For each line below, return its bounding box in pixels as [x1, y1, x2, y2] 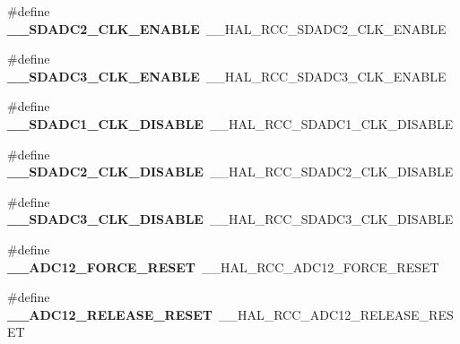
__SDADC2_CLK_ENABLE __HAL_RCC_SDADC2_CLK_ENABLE [7, 19, 447, 38]
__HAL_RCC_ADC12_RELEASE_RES [218, 305, 454, 323]
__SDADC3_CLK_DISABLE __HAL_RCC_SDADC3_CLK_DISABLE [7, 210, 454, 228]
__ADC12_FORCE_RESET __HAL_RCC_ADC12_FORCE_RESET [7, 257, 439, 276]
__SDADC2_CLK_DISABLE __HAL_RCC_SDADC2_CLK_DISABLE [7, 162, 454, 181]
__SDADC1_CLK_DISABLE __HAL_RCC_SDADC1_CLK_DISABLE [7, 114, 454, 133]
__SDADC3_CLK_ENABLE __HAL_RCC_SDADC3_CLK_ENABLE [7, 66, 447, 85]
